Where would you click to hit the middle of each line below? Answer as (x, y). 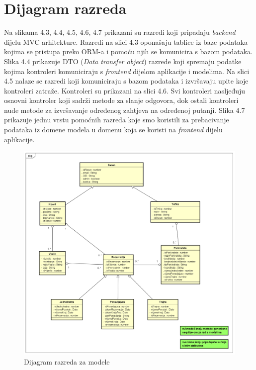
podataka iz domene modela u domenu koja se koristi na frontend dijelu (113, 130)
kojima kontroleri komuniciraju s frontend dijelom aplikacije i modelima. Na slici (127, 71)
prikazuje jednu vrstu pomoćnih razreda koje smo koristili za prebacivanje (117, 120)
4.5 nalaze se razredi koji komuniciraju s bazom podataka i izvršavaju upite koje (126, 81)
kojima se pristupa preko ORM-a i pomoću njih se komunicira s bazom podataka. (128, 51)
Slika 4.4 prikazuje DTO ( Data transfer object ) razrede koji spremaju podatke (123, 61)
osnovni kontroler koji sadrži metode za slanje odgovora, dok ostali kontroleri (121, 100)
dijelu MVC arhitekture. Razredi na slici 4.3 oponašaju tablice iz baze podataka (126, 42)
